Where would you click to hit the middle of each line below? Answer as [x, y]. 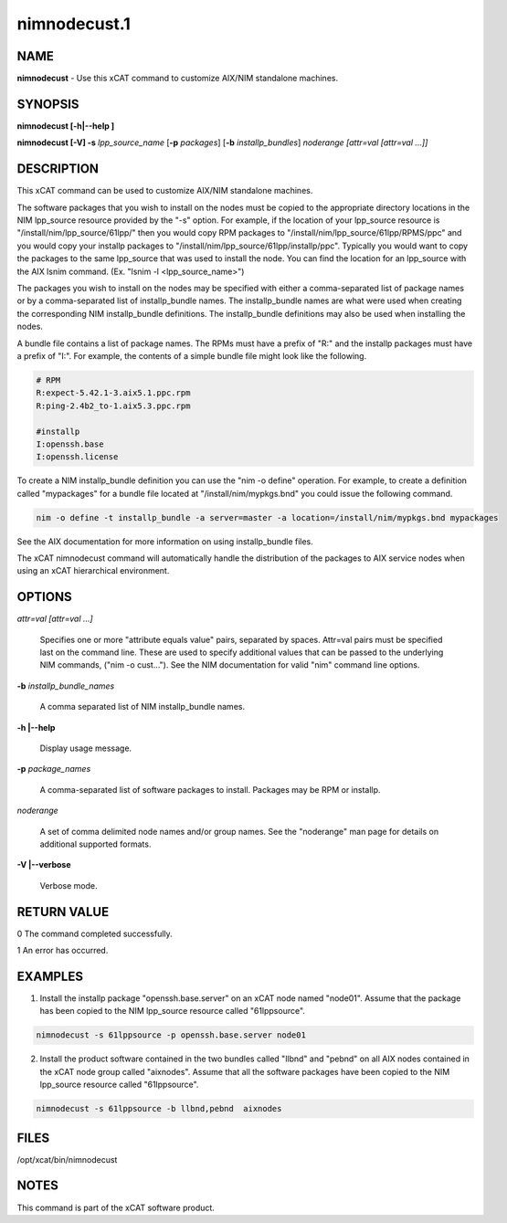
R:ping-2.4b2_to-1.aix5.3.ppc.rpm [113, 406]
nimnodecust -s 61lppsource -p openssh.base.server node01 [171, 1035]
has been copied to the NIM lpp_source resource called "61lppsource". [173, 1011]
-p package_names [54, 769]
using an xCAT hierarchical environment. [93, 571]
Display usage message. [86, 748]
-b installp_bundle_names [66, 686]
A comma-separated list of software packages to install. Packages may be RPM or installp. [210, 789]
